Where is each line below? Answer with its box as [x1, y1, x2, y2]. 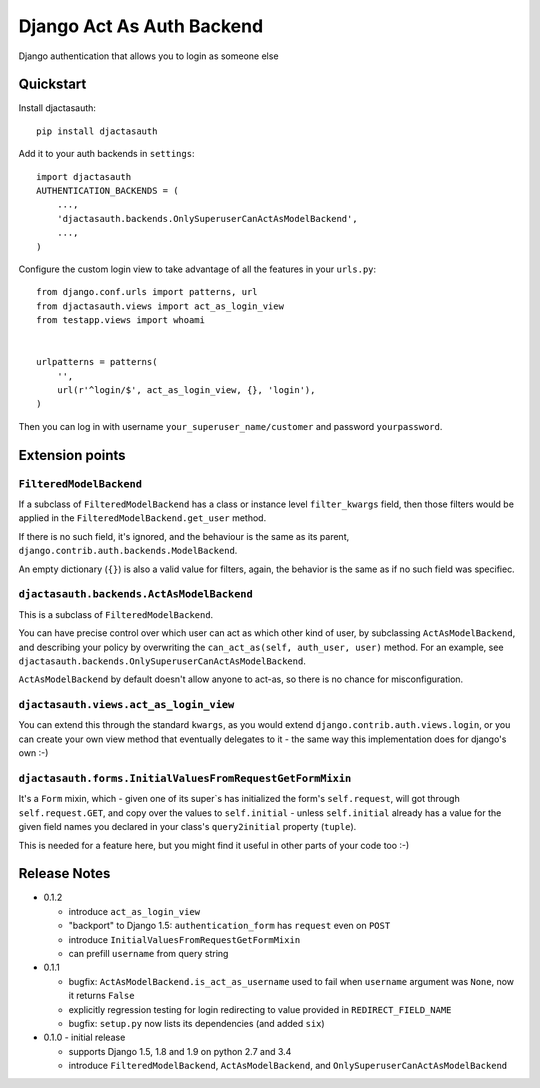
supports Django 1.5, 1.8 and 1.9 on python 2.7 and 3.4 [68, 1045, 292, 1057]
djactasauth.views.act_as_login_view [18, 698, 235, 712]
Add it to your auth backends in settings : [18, 148, 195, 160]
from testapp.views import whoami [36, 315, 205, 326]
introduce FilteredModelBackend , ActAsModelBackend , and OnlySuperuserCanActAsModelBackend [68, 1060, 508, 1072]
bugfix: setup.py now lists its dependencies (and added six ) [68, 1017, 325, 1029]
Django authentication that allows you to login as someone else [18, 50, 279, 62]
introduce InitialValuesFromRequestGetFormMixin [68, 933, 301, 945]
